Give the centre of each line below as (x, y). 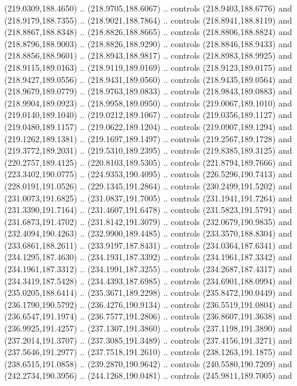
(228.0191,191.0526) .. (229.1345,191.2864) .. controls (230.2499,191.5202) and (148, 185)
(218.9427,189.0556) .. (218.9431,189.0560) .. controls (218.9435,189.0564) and (148, 79)
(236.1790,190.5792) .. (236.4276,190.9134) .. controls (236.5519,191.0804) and (148, 304)
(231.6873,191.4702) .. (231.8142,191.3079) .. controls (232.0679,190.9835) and (148, 221)
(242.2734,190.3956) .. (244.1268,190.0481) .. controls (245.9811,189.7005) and (148, 375)
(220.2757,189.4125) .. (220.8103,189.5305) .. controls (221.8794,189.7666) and (148, 162)
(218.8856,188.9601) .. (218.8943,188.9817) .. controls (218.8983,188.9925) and (148, 55)
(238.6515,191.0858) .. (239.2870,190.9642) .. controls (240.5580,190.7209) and (148, 363)
